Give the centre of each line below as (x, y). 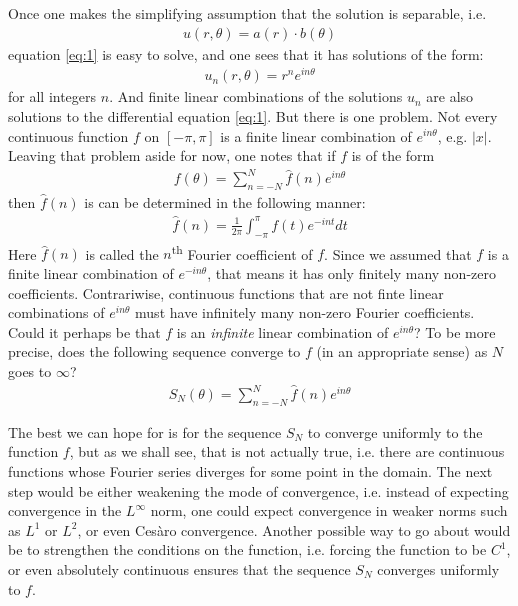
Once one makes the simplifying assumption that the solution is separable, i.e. (247, 13)
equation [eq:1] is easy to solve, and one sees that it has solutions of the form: (246, 53)
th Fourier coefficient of (242, 252)
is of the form (393, 155)
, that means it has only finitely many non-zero (351, 272)
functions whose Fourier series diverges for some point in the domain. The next (250, 471)
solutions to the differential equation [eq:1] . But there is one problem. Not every (253, 115)
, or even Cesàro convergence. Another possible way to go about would (294, 529)
